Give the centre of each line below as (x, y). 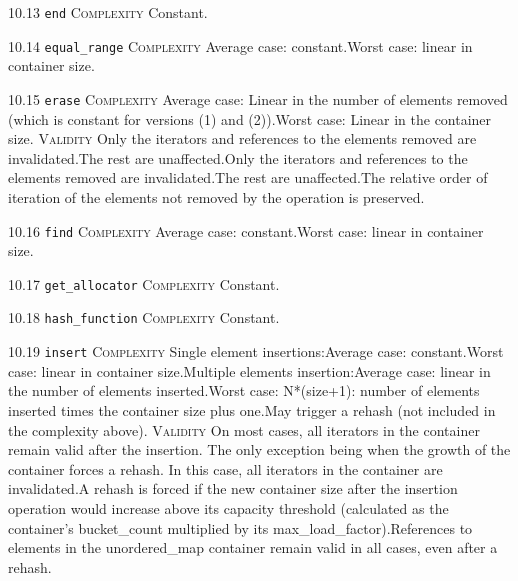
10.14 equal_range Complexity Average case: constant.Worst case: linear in (240, 45)
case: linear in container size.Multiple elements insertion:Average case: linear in (249, 370)
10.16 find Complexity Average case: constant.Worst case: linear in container (246, 230)
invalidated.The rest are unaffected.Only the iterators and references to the (238, 157)
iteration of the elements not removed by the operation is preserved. (216, 196)
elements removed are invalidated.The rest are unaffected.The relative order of (248, 177)
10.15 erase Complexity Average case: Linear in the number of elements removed (258, 98)
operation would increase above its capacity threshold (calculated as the (228, 507)
